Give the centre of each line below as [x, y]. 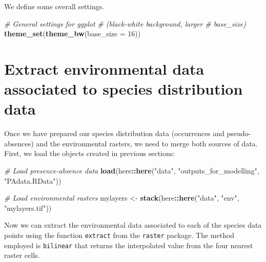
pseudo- [239, 133]
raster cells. [22, 255]
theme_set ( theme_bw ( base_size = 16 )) [73, 34]
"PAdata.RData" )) [33, 180]
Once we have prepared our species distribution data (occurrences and [114, 133]
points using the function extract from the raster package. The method [119, 235]
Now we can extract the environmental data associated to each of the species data [133, 225]
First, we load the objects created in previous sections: [90, 153]
